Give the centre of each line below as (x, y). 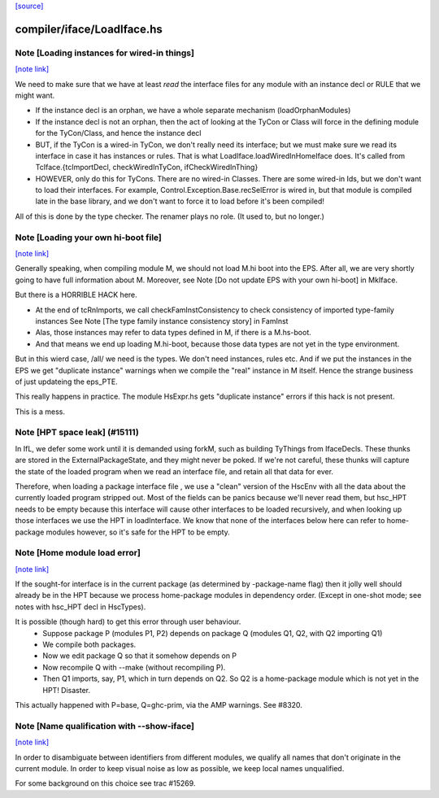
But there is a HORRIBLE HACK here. (76, 295)
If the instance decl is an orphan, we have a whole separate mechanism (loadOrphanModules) (193, 111)
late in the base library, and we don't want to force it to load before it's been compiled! (180, 201)
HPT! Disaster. (67, 690)
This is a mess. (40, 412)
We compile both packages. (89, 645)
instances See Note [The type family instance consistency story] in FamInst (162, 321)
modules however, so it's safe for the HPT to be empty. (138, 532)
